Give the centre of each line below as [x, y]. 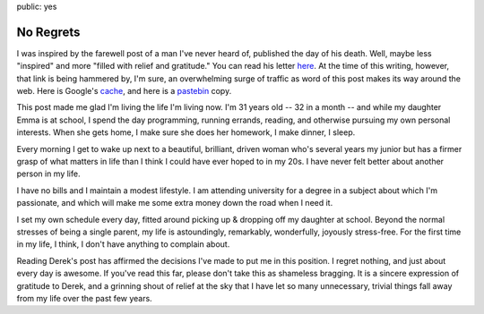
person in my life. [48, 174]
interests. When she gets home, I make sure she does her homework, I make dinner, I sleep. [186, 132]
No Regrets [48, 32]
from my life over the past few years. [84, 298]
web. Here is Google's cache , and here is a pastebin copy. [124, 91]
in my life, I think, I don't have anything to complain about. [123, 244]
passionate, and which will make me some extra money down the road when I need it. [175, 203]
